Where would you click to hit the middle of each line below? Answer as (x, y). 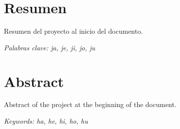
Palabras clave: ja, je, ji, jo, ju (50, 47)
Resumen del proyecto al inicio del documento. (73, 31)
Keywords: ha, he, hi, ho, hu (46, 121)
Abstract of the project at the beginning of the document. (90, 104)
